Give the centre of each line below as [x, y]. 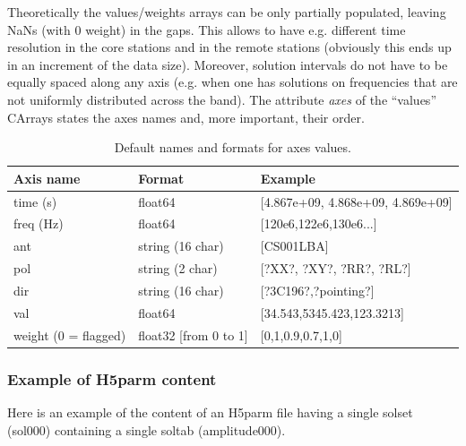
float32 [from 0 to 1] [193, 334]
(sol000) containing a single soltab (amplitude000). [147, 429]
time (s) [35, 201]
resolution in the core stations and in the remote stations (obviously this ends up [229, 47]
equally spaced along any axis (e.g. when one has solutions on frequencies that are [233, 82]
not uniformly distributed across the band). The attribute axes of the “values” [222, 99]
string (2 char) [178, 268]
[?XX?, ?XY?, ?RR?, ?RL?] [336, 268]
